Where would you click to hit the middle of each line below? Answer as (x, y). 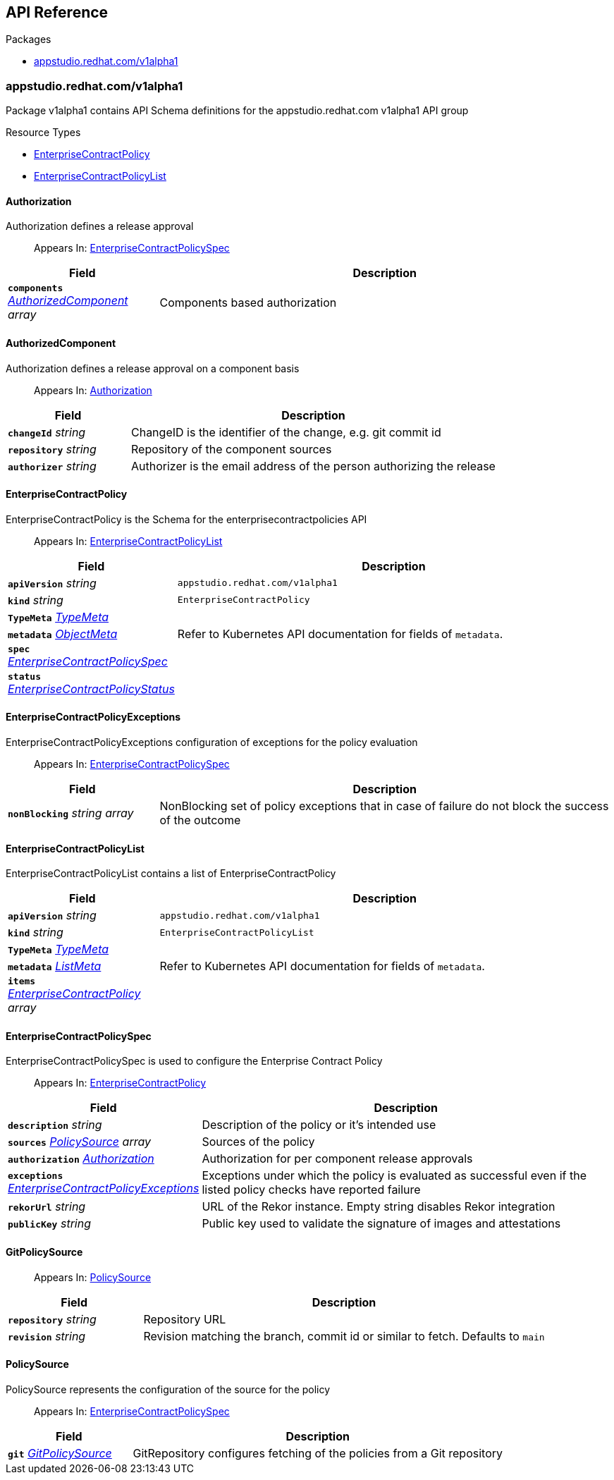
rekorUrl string (47, 1207)
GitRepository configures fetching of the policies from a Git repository (318, 1453)
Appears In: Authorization (93, 390)
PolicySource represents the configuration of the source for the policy (168, 1389)
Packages (29, 39)
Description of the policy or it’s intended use (319, 1125)
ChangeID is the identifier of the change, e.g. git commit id (286, 432)
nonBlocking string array (71, 813)
